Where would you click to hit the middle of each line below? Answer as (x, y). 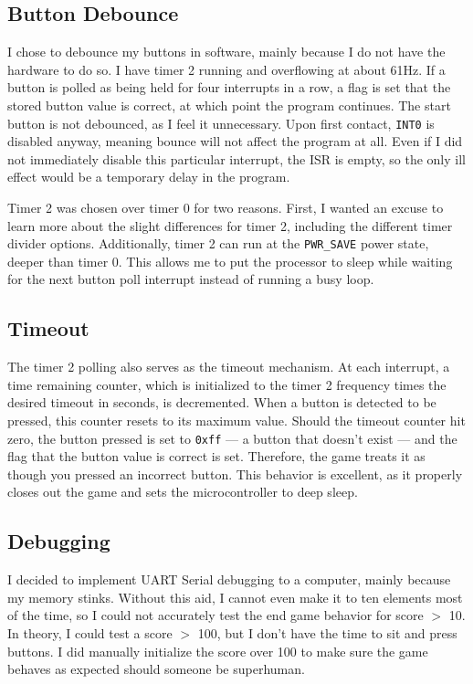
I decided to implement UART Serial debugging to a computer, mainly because (229, 579)
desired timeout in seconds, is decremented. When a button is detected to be (222, 402)
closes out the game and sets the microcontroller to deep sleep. (183, 492)
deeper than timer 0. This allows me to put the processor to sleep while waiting (230, 261)
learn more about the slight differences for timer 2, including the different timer (230, 225)
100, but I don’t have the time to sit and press (327, 633)
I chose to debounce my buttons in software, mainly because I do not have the (226, 52)
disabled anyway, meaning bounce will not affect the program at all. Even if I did (235, 141)
